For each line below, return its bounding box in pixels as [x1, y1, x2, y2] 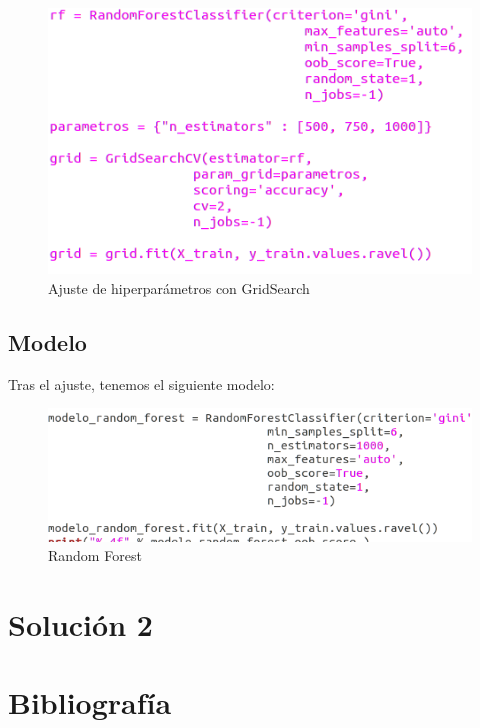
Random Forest [48, 545, 142, 566]
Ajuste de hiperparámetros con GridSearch [48, 278, 310, 299]
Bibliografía [8, 682, 172, 723]
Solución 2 [8, 604, 153, 644]
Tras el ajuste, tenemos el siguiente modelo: [8, 373, 275, 394]
